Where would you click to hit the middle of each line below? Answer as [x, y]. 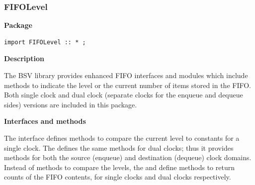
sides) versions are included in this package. [71, 104]
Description [24, 58]
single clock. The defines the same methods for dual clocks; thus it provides [119, 147]
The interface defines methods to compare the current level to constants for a [122, 138]
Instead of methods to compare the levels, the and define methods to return [119, 167]
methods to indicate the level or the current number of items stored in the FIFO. [128, 85]
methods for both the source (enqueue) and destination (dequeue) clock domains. [128, 157]
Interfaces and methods [45, 121]
